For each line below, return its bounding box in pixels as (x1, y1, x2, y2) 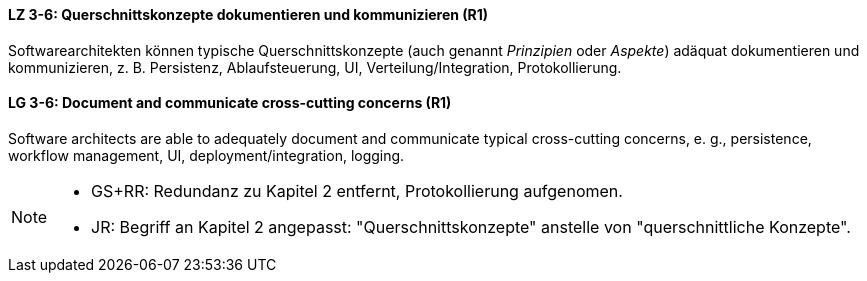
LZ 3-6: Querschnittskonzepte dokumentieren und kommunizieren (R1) (8, 6, 489, 23)
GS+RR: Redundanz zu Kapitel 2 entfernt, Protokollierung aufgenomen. (91, 180, 623, 201)
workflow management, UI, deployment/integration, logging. (8, 146, 405, 164)
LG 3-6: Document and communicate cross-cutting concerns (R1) (8, 94, 452, 112)
